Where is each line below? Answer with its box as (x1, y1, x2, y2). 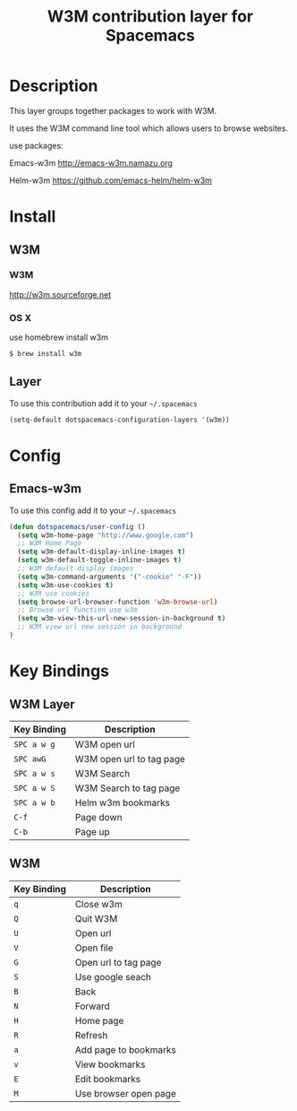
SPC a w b (13, 797, 55, 808)
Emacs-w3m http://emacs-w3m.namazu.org (9, 157, 173, 168)
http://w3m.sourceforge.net (9, 289, 112, 299)
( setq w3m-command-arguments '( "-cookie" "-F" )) (17, 572, 202, 581)
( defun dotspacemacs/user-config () (9, 522, 146, 531)
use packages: (9, 140, 64, 151)
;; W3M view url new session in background (17, 622, 182, 631)
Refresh (74, 1029, 108, 1041)
